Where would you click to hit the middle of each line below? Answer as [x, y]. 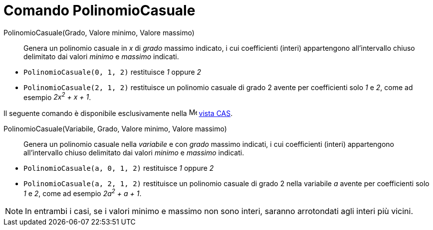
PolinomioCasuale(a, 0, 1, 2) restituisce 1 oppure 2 [119, 168]
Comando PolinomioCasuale [100, 10]
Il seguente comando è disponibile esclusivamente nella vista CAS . [118, 114]
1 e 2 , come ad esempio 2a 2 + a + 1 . [83, 193]
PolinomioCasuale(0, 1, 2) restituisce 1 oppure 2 [112, 72]
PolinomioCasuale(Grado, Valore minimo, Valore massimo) [99, 32]
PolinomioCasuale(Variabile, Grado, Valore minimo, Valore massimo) [115, 129]
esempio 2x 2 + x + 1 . [57, 96]
